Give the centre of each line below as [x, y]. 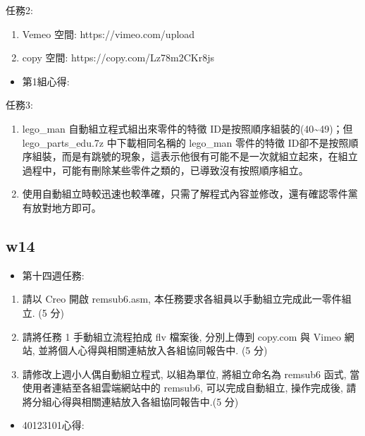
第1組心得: [46, 81]
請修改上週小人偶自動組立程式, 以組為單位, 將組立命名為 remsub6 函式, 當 [191, 374]
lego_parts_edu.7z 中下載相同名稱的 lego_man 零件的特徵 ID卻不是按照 [185, 142]
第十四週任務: [53, 275]
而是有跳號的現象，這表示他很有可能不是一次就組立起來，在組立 [210, 156]
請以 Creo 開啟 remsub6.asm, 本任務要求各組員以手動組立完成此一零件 [182, 299]
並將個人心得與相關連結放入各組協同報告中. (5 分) [153, 350]
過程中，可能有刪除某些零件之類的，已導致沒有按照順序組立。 [165, 170]
